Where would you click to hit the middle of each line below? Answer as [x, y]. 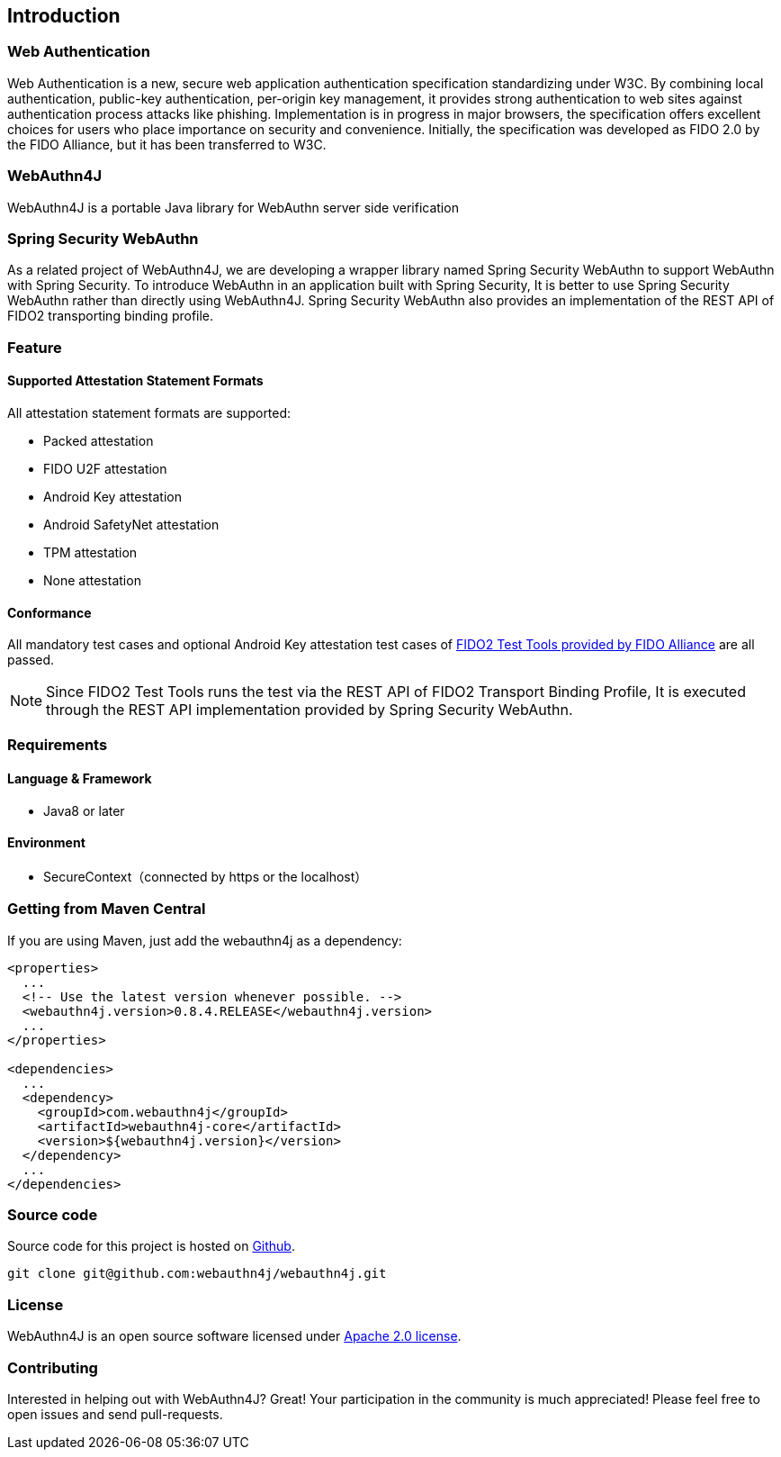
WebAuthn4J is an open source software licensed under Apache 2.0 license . [234, 1336]
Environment [46, 843]
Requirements [58, 745]
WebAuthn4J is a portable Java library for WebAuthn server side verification [233, 207]
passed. [31, 660]
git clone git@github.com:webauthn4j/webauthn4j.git [197, 1274]
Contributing [53, 1367]
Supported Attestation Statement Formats [135, 381]
